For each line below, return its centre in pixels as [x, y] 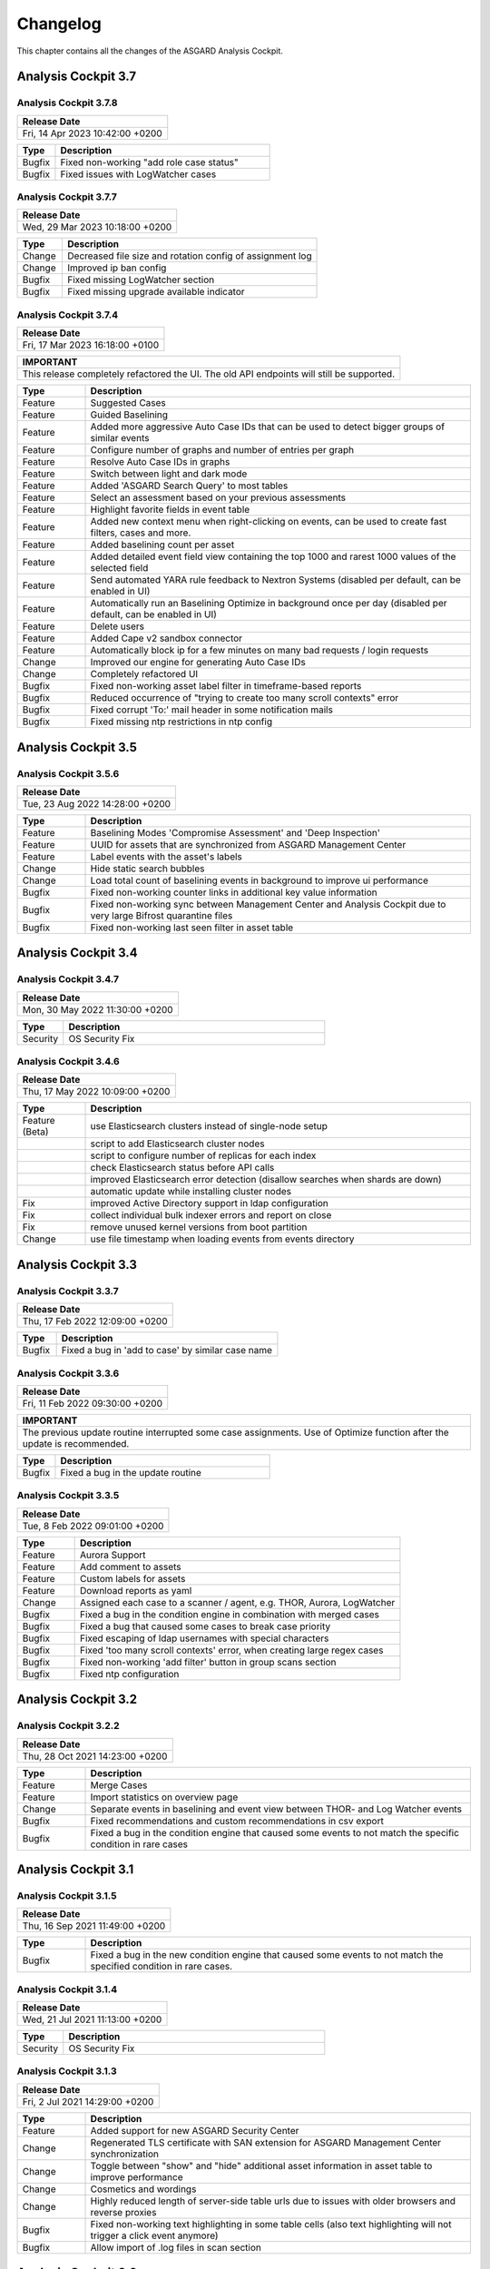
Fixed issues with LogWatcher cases [138, 174]
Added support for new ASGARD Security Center [195, 2130]
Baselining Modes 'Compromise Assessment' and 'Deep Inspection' [235, 832]
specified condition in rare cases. [162, 1967]
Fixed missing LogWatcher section [141, 280]
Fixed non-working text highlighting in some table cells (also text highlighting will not [271, 2224]
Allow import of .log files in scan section [176, 2247]
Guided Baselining [129, 415]
